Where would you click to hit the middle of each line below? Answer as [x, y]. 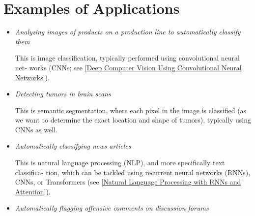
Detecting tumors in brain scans [63, 94]
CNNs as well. [36, 129]
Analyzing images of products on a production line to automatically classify [128, 32]
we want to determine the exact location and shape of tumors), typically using [133, 120]
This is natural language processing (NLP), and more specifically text [120, 163]
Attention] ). [33, 191]
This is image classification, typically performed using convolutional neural [127, 58]
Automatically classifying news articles [73, 146]
